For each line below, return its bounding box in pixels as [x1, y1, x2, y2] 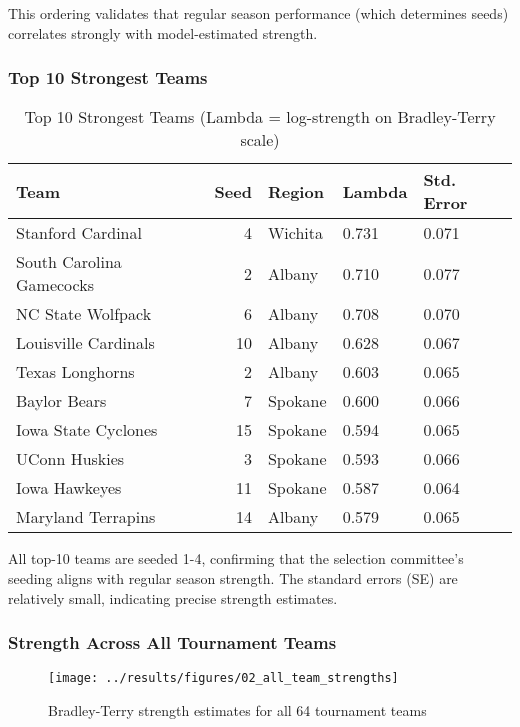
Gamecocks [16, 273, 94, 297]
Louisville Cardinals [16, 331, 155, 355]
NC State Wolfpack [16, 302, 152, 326]
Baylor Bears [16, 389, 107, 413]
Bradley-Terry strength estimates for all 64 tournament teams [48, 700, 427, 721]
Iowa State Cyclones [16, 418, 158, 442]
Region [267, 179, 324, 203]
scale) [240, 128, 280, 152]
